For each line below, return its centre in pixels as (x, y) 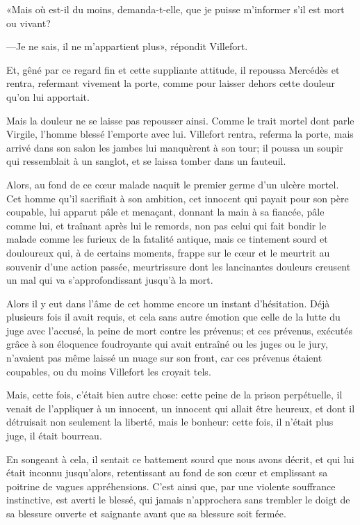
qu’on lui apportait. (48, 96)
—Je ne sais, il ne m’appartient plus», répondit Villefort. (127, 46)
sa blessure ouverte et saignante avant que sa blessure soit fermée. (146, 513)
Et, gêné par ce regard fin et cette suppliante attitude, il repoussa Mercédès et (173, 69)
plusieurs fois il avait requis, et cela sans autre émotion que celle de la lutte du (173, 317)
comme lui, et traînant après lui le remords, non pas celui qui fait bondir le (166, 225)
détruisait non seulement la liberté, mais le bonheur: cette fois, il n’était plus (170, 422)
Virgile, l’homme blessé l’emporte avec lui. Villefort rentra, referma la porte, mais (180, 134)
